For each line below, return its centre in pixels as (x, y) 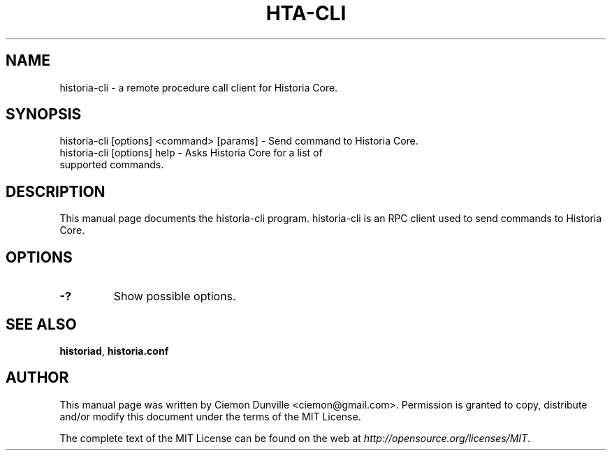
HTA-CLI (306, 13)
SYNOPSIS (44, 115)
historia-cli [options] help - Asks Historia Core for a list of (191, 153)
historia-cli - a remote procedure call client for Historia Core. (199, 87)
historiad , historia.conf (114, 351)
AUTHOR (37, 378)
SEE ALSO (41, 324)
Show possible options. (175, 296)
